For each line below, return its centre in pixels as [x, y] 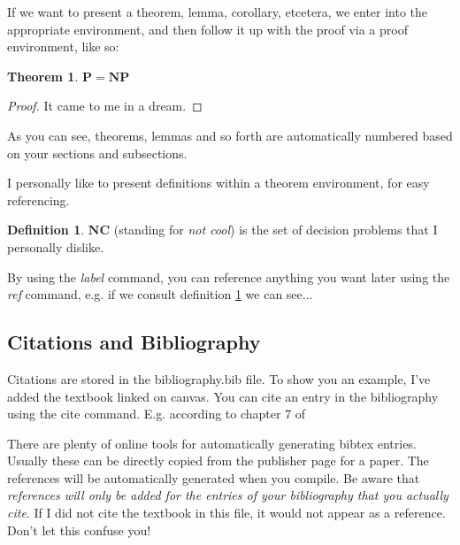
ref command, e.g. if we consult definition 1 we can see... [160, 294]
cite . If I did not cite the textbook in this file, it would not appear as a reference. [226, 513]
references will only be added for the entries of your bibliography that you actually [228, 495]
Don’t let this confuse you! [79, 530]
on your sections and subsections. [97, 153]
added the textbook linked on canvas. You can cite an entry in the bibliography [223, 396]
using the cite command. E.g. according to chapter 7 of [157, 414]
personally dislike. [56, 246]
